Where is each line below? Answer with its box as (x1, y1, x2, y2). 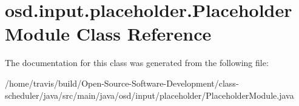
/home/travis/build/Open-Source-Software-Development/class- (5, 76, 239, 89)
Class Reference (76, 21, 212, 46)
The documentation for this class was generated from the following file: (5, 56, 269, 69)
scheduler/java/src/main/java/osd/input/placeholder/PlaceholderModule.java (5, 88, 294, 101)
